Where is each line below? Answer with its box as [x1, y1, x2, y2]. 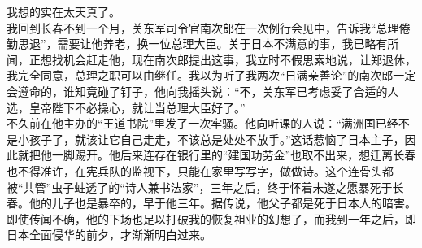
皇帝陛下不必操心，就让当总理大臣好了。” [28, 98, 246, 115]
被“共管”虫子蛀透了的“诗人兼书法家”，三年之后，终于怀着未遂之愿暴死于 [7, 178, 393, 195]
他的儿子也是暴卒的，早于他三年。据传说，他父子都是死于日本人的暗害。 [28, 194, 416, 211]
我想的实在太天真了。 [7, 3, 120, 20]
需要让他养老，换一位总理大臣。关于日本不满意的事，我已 [57, 35, 365, 52]
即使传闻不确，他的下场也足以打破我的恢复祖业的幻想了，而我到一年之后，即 [7, 210, 416, 227]
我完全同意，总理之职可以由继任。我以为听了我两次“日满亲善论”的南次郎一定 [7, 67, 416, 84]
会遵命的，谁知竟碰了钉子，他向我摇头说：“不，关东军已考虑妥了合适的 [7, 82, 388, 99]
